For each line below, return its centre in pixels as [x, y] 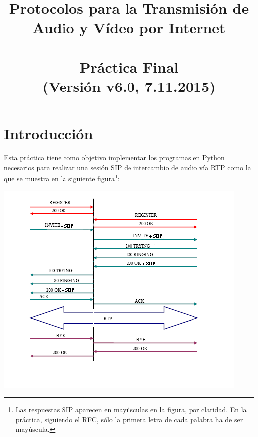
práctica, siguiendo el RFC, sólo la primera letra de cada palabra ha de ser [129, 419]
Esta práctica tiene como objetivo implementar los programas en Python [114, 157]
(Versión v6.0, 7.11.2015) [129, 86]
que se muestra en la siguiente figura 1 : [62, 178]
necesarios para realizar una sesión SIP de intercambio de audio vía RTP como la [128, 167]
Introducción [49, 133]
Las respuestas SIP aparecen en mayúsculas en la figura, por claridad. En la [131, 409]
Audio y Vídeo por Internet [129, 28]
